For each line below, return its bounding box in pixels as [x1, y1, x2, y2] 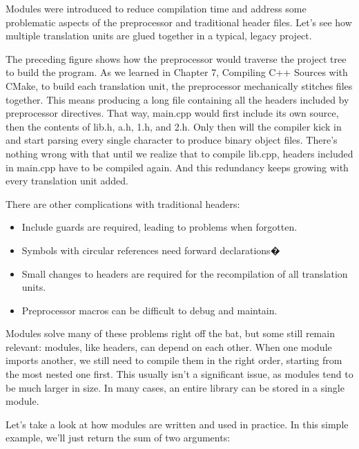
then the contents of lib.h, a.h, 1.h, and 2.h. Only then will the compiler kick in [6, 119, 342, 133]
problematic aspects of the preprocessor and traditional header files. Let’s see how [6, 15, 352, 29]
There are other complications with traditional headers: [6, 196, 240, 211]
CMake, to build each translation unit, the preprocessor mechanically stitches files [6, 78, 353, 93]
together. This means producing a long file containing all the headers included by [6, 92, 349, 106]
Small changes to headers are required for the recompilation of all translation [21, 266, 348, 280]
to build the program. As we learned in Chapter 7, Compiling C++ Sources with [6, 65, 348, 79]
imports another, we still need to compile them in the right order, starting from [6, 353, 342, 367]
